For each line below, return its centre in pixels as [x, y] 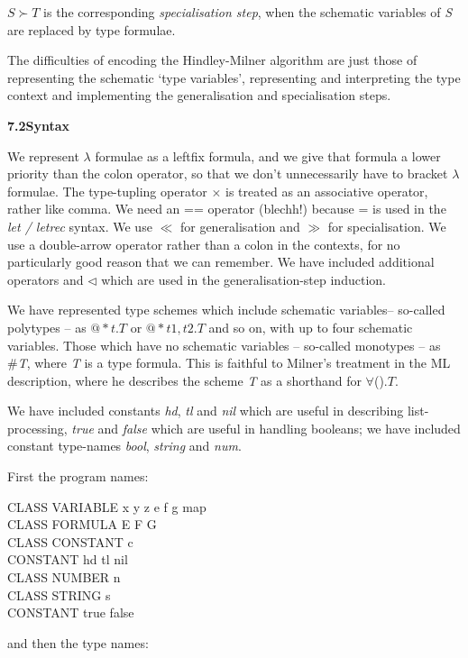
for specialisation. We [387, 226]
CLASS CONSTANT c [70, 541]
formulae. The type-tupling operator [107, 191]
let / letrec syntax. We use [80, 226]
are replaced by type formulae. [92, 29]
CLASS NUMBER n [64, 577]
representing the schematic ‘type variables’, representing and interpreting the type [234, 77]
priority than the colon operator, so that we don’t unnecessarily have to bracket [228, 174]
